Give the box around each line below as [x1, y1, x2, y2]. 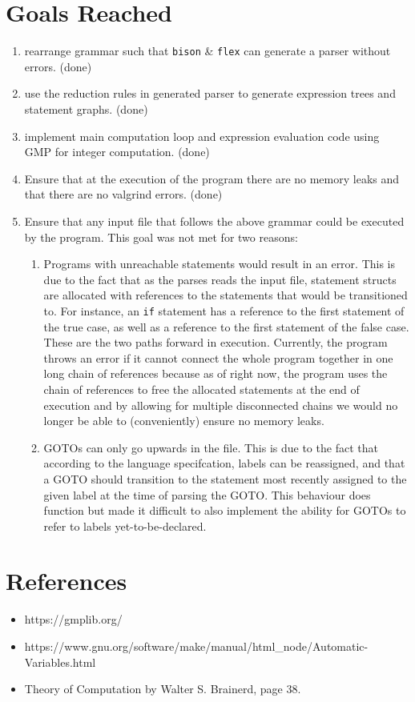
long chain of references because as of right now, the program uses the [43, 365, 388, 382]
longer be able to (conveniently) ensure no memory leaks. [43, 412, 324, 429]
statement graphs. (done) [24, 100, 148, 117]
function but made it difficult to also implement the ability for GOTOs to [43, 502, 406, 519]
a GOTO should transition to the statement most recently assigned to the [43, 470, 407, 487]
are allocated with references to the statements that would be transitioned [43, 287, 408, 303]
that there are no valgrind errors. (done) [24, 186, 223, 203]
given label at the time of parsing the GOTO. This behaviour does [43, 486, 371, 503]
